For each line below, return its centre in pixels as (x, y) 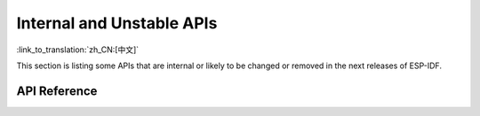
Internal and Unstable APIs (117, 23)
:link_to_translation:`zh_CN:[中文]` (78, 50)
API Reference (57, 91)
